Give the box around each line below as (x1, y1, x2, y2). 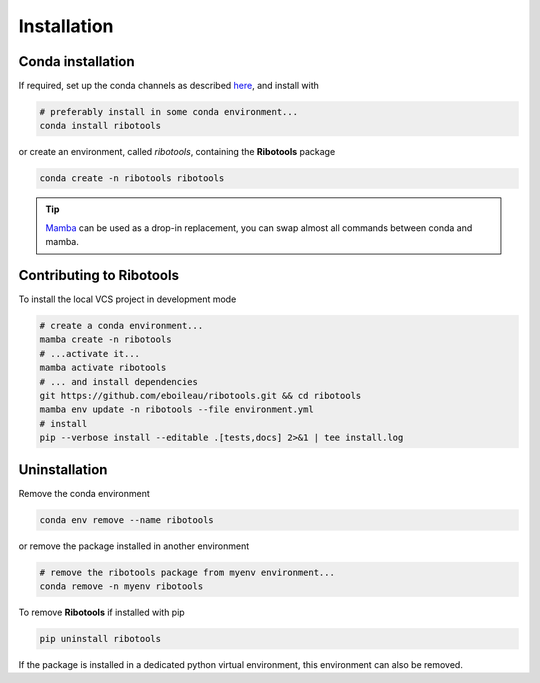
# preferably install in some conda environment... (39, 106, 299, 118)
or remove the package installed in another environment (18, 540, 250, 552)
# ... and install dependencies (39, 376, 199, 387)
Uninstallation (18, 461, 108, 478)
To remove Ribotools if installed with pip (18, 606, 185, 619)
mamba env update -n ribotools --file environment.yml (39, 404, 314, 415)
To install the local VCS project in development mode (18, 293, 237, 305)
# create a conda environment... (39, 320, 204, 332)
